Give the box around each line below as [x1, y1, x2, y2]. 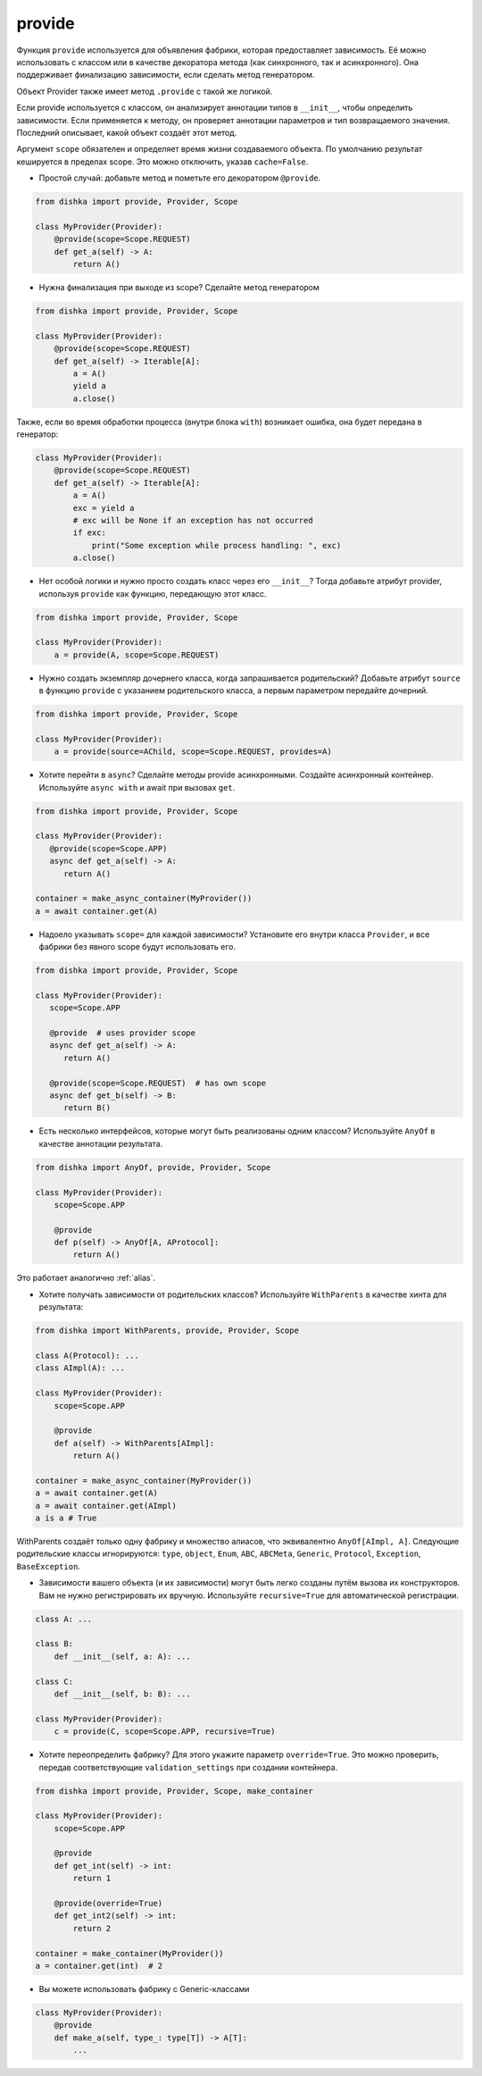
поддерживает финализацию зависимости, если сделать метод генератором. [16, 70, 315, 80]
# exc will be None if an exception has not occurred [72, 515, 313, 526]
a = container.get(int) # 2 [35, 1961, 163, 1971]
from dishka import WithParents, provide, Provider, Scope [35, 1326, 299, 1335]
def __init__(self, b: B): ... [54, 1688, 191, 1699]
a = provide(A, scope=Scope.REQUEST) [54, 649, 220, 660]
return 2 [72, 1923, 112, 1933]
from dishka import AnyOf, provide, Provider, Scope [35, 1162, 271, 1172]
